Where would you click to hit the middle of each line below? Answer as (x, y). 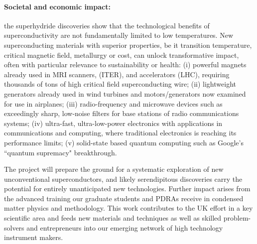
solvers (14, 227)
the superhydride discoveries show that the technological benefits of (107, 25)
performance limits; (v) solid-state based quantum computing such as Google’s (124, 142)
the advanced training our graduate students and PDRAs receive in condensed (124, 198)
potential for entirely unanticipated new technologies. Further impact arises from (127, 188)
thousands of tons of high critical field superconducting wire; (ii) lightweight (120, 84)
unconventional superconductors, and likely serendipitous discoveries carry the (123, 179)
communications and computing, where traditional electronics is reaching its (120, 133)
